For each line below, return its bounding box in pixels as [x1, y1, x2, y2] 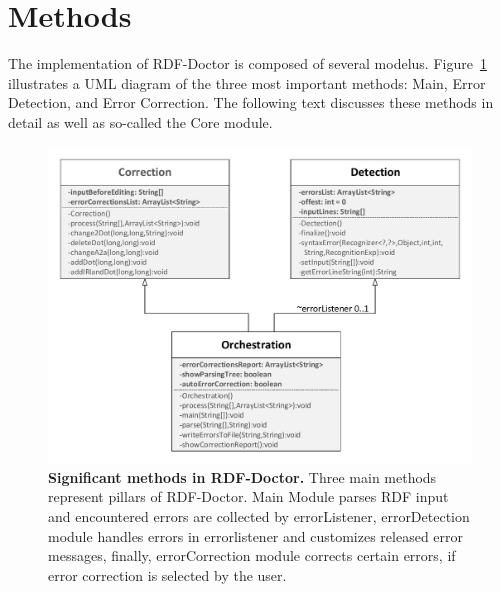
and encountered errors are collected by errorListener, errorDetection [48, 506, 470, 527]
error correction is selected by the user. [48, 564, 287, 585]
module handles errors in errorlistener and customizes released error [48, 525, 464, 546]
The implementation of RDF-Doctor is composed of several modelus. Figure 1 [8, 53, 487, 74]
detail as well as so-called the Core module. [8, 111, 273, 132]
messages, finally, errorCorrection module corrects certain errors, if [48, 545, 456, 566]
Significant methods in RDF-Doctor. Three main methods [48, 466, 437, 487]
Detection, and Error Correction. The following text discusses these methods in [8, 92, 494, 113]
